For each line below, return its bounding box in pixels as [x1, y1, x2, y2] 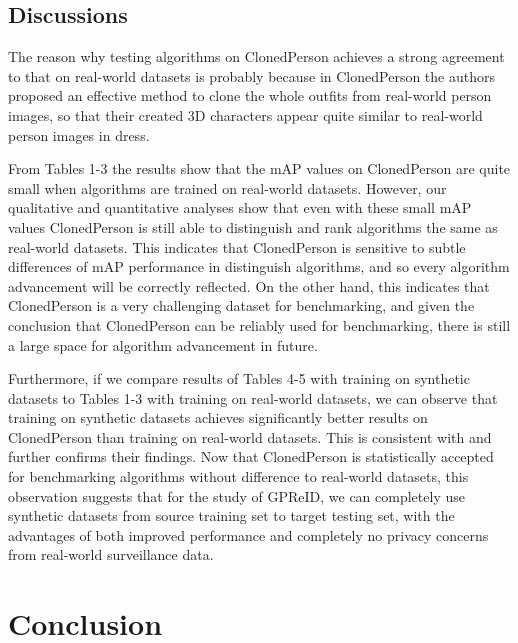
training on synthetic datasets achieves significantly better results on [8, 407, 428, 428]
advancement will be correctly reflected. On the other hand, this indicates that [8, 275, 490, 296]
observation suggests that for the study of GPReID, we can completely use [8, 485, 465, 506]
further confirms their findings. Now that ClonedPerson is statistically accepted [8, 446, 494, 467]
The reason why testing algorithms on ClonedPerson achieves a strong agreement [8, 46, 505, 67]
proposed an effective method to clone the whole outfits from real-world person [8, 85, 492, 106]
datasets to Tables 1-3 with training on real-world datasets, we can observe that [8, 387, 498, 408]
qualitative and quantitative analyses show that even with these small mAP [8, 197, 472, 218]
